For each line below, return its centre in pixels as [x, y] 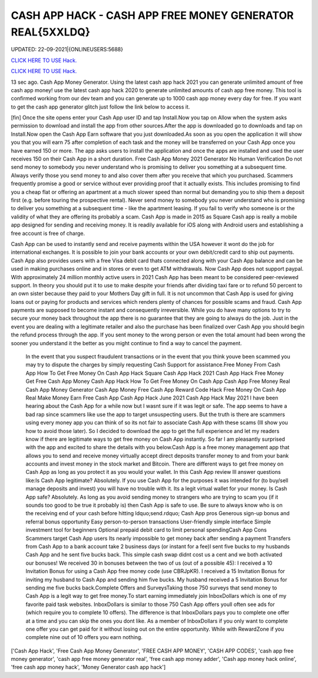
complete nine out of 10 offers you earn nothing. [84, 637]
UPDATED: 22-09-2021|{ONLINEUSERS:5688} [67, 50]
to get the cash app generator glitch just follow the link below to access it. [100, 107]
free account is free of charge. [48, 233]
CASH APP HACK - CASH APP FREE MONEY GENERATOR [152, 15]
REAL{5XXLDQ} [51, 32]
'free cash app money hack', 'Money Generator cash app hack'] [88, 667]
